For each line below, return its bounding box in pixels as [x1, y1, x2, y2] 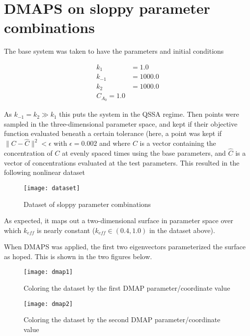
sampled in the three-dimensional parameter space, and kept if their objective [4, 118, 238, 129]
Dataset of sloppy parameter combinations [24, 199, 151, 209]
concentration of [4, 148, 53, 158]
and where [99, 138, 131, 148]
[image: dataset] [24, 184, 80, 192]
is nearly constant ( [37, 225, 95, 235]
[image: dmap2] [24, 300, 73, 307]
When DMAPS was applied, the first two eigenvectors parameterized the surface [4, 241, 246, 252]
